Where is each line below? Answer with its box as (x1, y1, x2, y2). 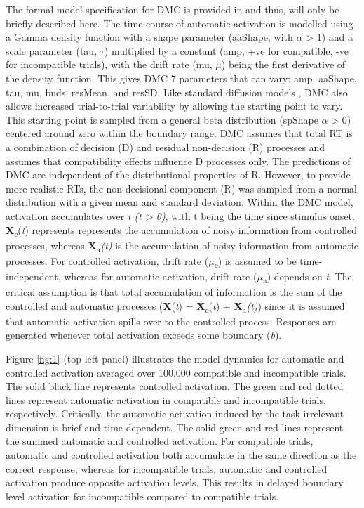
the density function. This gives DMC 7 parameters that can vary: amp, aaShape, (6, 70, 357, 85)
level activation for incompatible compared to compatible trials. (6, 488, 279, 503)
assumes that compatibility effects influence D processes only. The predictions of (6, 153, 351, 168)
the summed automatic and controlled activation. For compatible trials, (6, 434, 314, 448)
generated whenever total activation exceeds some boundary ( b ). (6, 327, 282, 342)
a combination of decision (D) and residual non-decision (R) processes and (6, 139, 325, 154)
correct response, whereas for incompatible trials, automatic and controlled (6, 461, 328, 476)
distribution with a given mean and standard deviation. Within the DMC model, (6, 195, 353, 209)
